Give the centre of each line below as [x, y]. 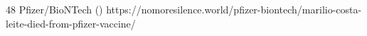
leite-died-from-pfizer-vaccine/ [71, 23]
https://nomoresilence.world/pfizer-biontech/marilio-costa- [234, 9]
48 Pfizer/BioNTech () [54, 9]
